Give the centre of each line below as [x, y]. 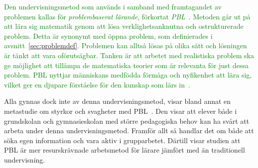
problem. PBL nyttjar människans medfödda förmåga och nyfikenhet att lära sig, [128, 75]
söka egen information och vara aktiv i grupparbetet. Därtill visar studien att [122, 140]
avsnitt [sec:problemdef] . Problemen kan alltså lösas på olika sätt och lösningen [126, 45]
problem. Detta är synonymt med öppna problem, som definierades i [108, 36]
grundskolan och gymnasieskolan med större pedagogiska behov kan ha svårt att [127, 121]
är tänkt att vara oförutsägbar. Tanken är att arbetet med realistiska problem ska [129, 55]
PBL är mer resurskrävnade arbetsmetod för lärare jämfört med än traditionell [125, 150]
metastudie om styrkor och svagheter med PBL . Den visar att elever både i [121, 111]
